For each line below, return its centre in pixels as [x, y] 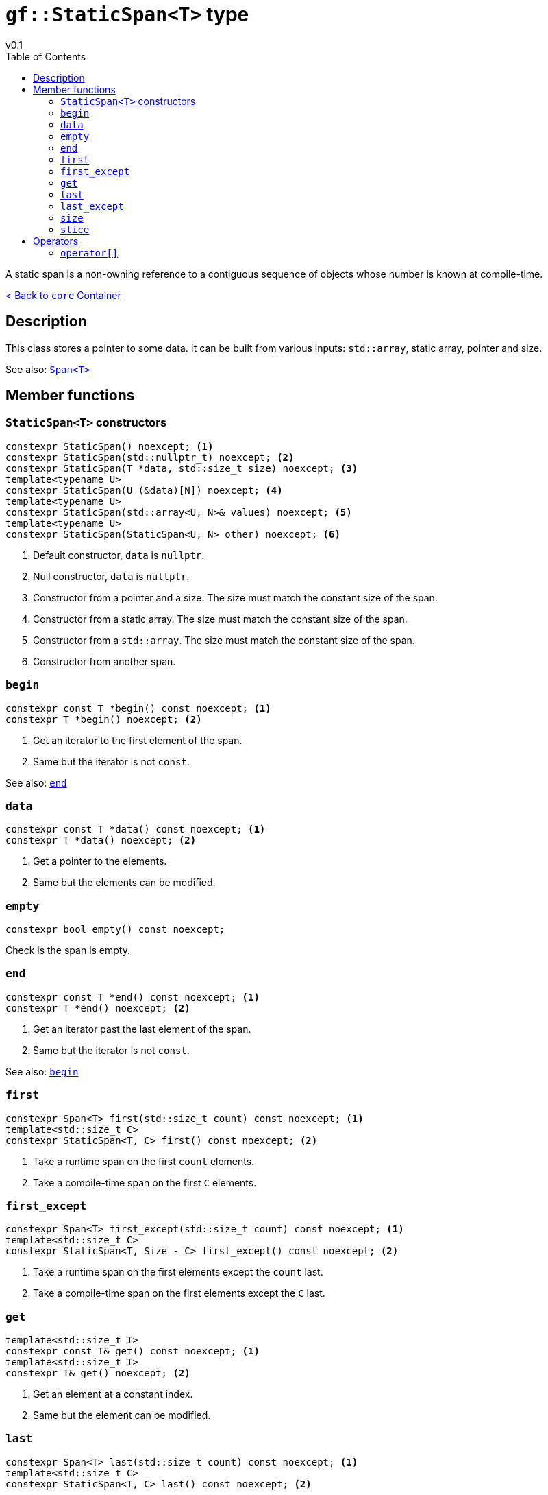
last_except [92, 206]
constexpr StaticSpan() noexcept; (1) [110, 446]
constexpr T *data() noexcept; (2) [101, 840]
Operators [56, 241]
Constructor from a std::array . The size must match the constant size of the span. [224, 640]
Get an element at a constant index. [113, 1394]
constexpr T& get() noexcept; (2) [98, 1373]
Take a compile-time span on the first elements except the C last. [179, 1293]
